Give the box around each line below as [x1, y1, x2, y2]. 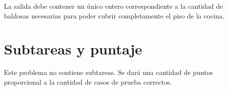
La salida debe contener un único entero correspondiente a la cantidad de [4, 1, 223, 11]
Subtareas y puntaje [4, 39, 143, 59]
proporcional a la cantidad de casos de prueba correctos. [4, 76, 172, 87]
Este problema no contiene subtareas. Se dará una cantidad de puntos [4, 67, 213, 77]
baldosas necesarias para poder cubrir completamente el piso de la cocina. [4, 10, 225, 20]
